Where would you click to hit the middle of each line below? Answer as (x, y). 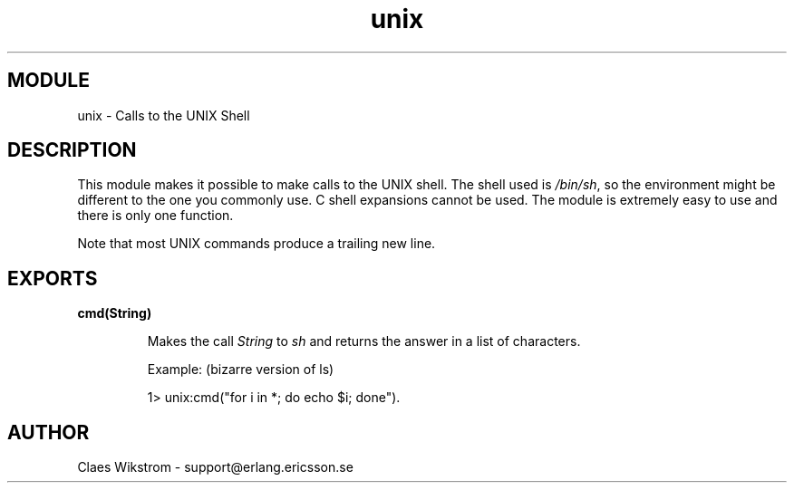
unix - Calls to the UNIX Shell (164, 115)
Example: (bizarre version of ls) (241, 370)
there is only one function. (155, 216)
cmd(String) (115, 313)
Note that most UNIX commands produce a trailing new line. (257, 244)
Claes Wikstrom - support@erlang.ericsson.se (215, 467)
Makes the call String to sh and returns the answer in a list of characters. (364, 341)
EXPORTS (53, 278)
